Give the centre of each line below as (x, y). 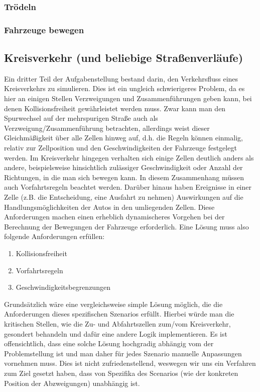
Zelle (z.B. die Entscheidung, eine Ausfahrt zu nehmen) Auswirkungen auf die (124, 197)
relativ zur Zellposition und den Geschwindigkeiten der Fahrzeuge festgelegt (120, 148)
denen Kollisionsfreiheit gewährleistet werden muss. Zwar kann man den (115, 108)
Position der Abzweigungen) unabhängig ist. (72, 383)
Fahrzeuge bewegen (44, 29)
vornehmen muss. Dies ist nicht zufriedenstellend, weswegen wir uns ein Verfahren (130, 363)
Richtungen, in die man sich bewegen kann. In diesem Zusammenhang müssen (124, 177)
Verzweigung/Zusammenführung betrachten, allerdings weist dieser (107, 128)
